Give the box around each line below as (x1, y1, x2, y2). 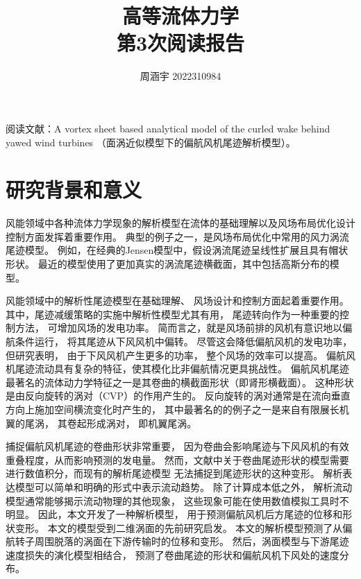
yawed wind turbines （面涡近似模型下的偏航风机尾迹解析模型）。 (6, 135, 296, 149)
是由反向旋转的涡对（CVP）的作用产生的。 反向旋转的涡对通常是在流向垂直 (6, 388, 351, 403)
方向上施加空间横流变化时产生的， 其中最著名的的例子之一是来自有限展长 (6, 401, 339, 416)
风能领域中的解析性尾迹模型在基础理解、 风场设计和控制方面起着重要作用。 (6, 293, 349, 308)
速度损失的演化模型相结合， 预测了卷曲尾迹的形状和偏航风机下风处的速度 (6, 547, 339, 562)
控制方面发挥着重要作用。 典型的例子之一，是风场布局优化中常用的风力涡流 (6, 229, 349, 243)
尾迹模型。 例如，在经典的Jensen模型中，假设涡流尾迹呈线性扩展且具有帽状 (6, 243, 349, 257)
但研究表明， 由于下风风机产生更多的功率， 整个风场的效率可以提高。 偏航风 (6, 347, 355, 362)
